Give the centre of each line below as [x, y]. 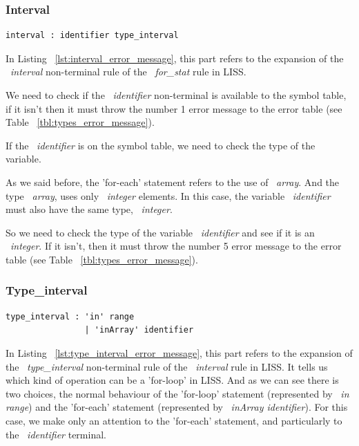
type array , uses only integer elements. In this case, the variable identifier [168, 195]
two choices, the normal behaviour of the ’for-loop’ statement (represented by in [177, 393]
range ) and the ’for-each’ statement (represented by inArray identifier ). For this [177, 407]
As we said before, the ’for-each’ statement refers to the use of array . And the [173, 182]
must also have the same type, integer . [89, 209]
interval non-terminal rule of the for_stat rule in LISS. [128, 72]
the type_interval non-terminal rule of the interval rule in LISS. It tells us [167, 366]
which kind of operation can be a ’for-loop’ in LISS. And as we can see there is [172, 380]
